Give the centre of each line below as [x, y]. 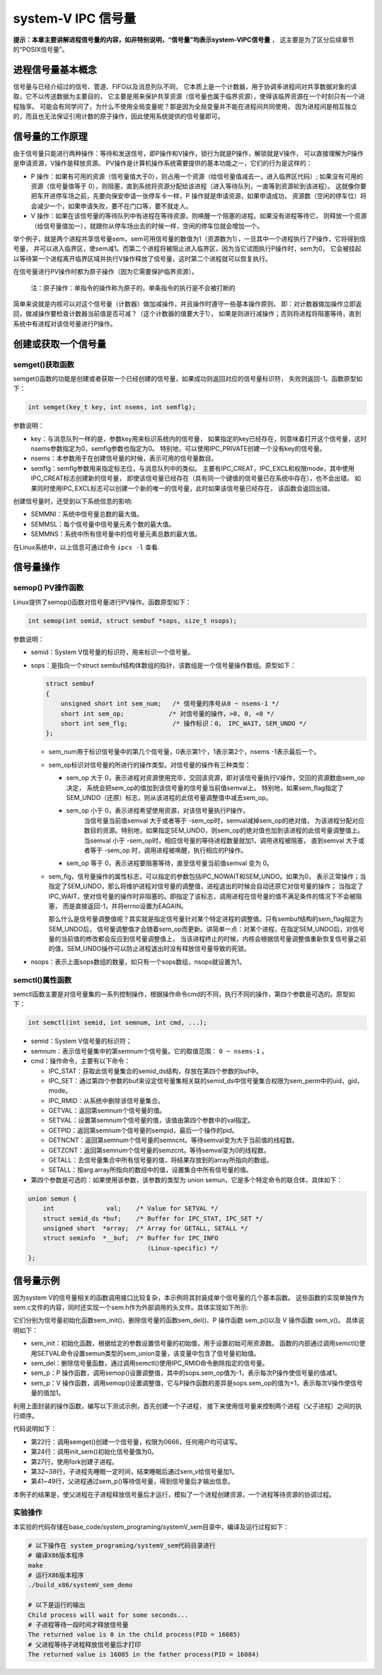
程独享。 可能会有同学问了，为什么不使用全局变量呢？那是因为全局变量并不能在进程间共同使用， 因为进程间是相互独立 [185, 106]
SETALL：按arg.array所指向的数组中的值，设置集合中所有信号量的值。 [150, 1170]
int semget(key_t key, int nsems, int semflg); [112, 407]
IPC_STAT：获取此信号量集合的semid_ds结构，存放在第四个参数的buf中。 [156, 1071]
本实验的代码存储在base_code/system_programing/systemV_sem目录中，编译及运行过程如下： [151, 1526]
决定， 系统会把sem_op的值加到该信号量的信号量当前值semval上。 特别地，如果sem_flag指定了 [205, 788]
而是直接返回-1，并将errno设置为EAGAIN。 [125, 905]
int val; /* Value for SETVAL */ [131, 1208]
